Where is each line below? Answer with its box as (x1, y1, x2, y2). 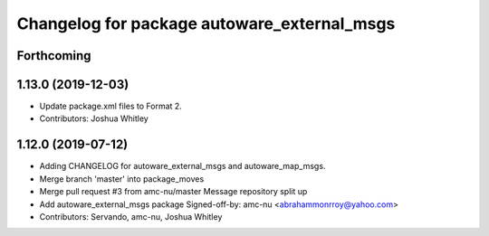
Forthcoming (16, 48, 91, 63)
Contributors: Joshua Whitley (39, 113, 149, 124)
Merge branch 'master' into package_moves (39, 173, 205, 184)
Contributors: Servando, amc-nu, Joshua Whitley (39, 211, 223, 222)
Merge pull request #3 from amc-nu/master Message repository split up (39, 186, 308, 197)
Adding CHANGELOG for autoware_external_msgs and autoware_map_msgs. (39, 161, 326, 172)
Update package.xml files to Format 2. (39, 100, 183, 112)
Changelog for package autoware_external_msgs (16, 14, 396, 33)
